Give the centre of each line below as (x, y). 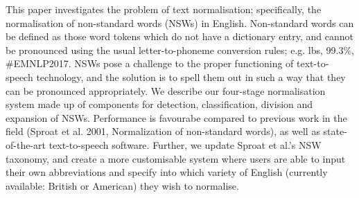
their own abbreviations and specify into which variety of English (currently (167, 172)
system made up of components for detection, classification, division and (159, 104)
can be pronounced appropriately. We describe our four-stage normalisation (166, 90)
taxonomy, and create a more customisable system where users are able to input (176, 158)
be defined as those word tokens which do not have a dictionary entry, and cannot (180, 36)
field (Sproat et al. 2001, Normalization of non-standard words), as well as (163, 131)
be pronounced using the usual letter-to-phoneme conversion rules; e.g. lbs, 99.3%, (180, 49)
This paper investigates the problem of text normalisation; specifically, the (164, 9)
